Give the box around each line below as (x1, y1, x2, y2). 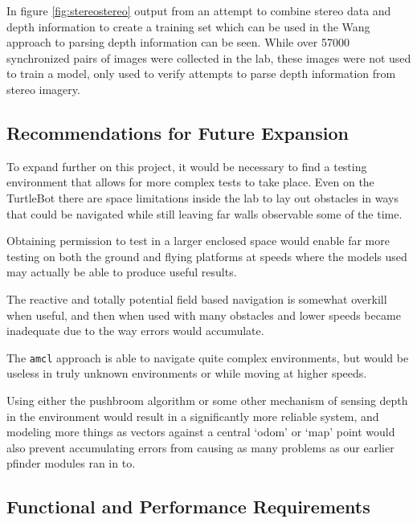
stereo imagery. (6, 80, 80, 97)
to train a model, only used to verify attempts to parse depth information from (6, 65, 396, 82)
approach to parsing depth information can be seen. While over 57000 (6, 34, 350, 51)
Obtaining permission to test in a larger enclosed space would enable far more (6, 232, 390, 249)
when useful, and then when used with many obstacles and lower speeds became (6, 306, 401, 323)
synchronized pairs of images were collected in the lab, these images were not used (6, 49, 411, 66)
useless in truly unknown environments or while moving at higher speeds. (6, 365, 367, 382)
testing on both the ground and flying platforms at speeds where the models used (6, 247, 407, 264)
